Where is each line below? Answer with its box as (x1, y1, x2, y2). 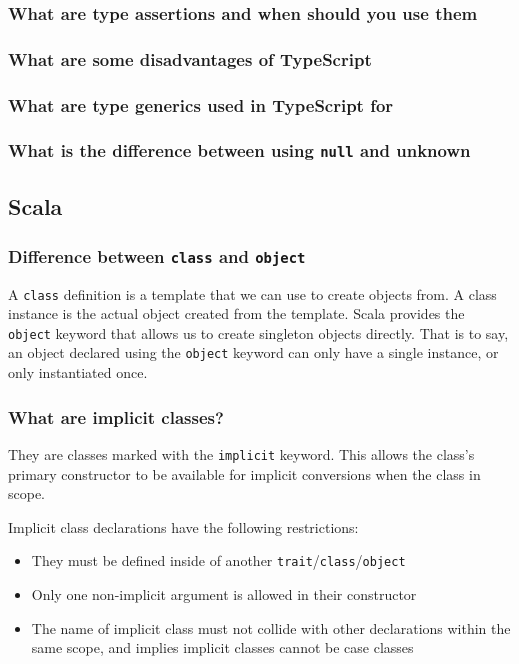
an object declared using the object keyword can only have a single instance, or (8, 342, 499, 363)
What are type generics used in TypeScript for (8, 92, 394, 117)
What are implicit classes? (8, 404, 224, 429)
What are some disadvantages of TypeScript (8, 46, 372, 71)
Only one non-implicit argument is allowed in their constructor (31, 583, 417, 604)
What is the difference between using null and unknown (8, 138, 471, 163)
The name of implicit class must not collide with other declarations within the (31, 617, 511, 638)
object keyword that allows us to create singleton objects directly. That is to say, (8, 322, 509, 343)
